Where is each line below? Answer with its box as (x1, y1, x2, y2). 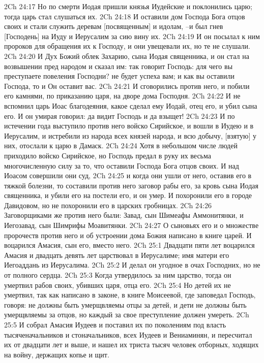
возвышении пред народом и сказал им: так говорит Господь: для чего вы (4, 60, 233, 71)
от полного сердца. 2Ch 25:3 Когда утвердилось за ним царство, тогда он (4, 270, 231, 280)
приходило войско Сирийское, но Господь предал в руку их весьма (4, 150, 211, 160)
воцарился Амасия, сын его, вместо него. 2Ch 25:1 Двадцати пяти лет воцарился (4, 240, 255, 250)
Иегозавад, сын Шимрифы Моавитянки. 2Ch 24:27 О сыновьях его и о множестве (4, 220, 259, 230)
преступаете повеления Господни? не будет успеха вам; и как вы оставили (4, 71, 234, 81)
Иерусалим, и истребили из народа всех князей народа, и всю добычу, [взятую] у (4, 130, 256, 141)
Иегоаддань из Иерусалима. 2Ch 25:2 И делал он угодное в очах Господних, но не (4, 259, 260, 270)
